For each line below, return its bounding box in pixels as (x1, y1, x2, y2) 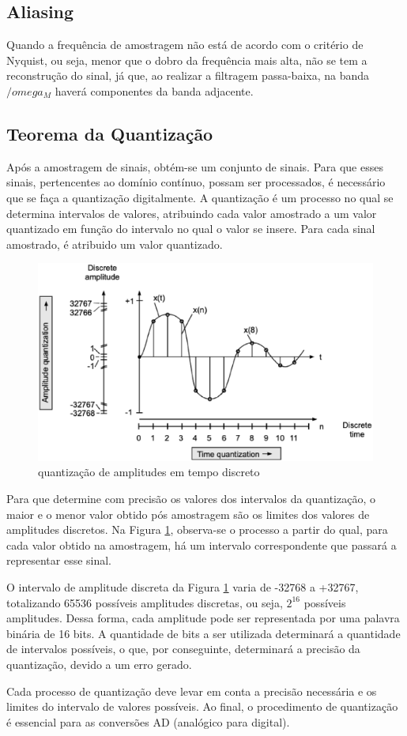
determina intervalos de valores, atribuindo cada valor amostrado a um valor (6, 205, 377, 221)
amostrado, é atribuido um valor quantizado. (6, 235, 223, 252)
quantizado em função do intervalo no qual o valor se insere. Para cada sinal (6, 220, 375, 237)
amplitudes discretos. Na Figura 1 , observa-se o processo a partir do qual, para (6, 521, 388, 538)
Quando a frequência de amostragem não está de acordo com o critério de (6, 36, 364, 53)
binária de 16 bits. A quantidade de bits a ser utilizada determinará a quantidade (6, 625, 401, 641)
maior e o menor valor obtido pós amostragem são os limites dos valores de (6, 505, 370, 522)
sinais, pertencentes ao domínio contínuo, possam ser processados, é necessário (6, 174, 386, 190)
